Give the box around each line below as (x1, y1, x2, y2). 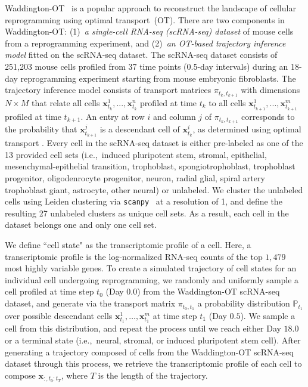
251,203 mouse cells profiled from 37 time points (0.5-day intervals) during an (5, 60, 288, 72)
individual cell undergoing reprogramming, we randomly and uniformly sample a (5, 273, 299, 286)
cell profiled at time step (5, 285, 94, 298)
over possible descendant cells (5, 309, 113, 321)
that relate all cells (32, 97, 100, 109)
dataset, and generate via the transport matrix (5, 297, 176, 309)
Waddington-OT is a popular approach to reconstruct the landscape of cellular (5, 2, 296, 14)
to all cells (209, 97, 246, 109)
